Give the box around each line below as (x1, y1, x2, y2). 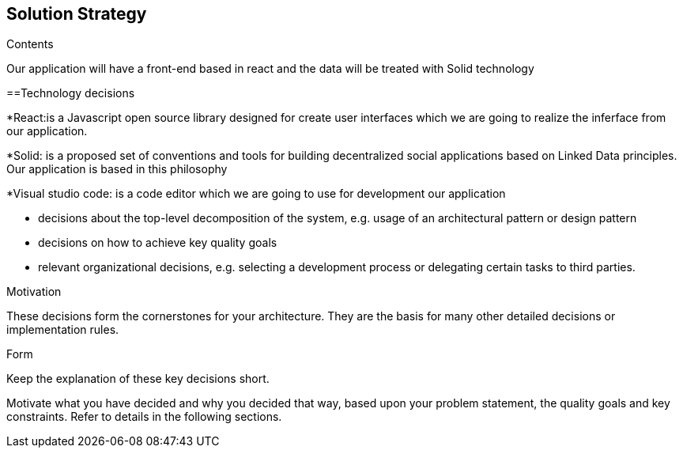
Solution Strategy (6, 4, 147, 24)
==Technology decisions (6, 86, 135, 100)
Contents (6, 37, 54, 51)
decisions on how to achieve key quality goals (38, 236, 277, 250)
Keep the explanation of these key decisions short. (6, 372, 270, 386)
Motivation (6, 285, 62, 299)
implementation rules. (6, 323, 119, 337)
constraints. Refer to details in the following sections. (6, 410, 282, 424)
